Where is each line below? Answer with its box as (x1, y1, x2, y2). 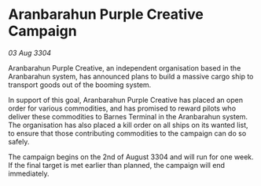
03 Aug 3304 (8, 48, 52, 57)
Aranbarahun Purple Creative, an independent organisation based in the (8, 63, 241, 72)
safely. (8, 137, 30, 146)
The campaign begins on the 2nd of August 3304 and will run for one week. (8, 151, 254, 162)
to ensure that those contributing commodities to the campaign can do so (8, 128, 247, 138)
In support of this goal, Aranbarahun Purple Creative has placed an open (8, 95, 244, 104)
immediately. (8, 169, 50, 178)
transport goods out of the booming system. (8, 80, 152, 89)
